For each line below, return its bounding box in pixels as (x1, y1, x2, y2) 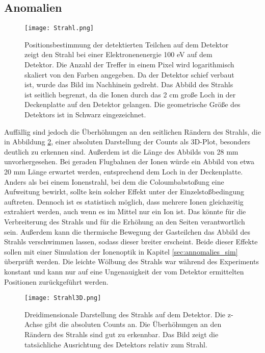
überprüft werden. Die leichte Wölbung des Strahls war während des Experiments (4, 256, 259, 267)
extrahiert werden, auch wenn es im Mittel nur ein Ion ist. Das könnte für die (4, 206, 246, 217)
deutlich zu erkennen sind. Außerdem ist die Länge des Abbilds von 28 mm (4, 146, 238, 157)
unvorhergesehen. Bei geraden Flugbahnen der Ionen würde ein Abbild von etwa (4, 156, 255, 167)
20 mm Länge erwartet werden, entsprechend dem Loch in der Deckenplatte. (4, 166, 243, 176)
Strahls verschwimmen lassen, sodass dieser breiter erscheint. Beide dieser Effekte (4, 236, 258, 247)
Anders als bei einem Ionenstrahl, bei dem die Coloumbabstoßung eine (4, 176, 224, 187)
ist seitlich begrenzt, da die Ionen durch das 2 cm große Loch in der (24, 89, 236, 99)
